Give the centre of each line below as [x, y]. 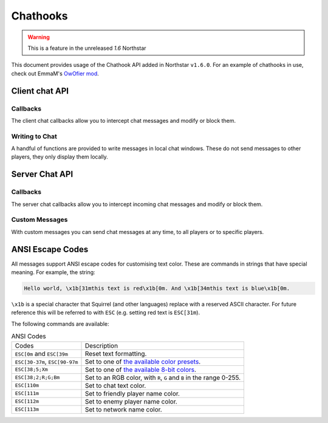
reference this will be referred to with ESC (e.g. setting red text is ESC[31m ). [106, 312]
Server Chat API [42, 174]
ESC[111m [27, 394]
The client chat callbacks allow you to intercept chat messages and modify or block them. [124, 120]
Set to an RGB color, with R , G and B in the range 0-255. [163, 377]
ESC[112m [27, 401]
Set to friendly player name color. [132, 393]
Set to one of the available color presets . [143, 362]
